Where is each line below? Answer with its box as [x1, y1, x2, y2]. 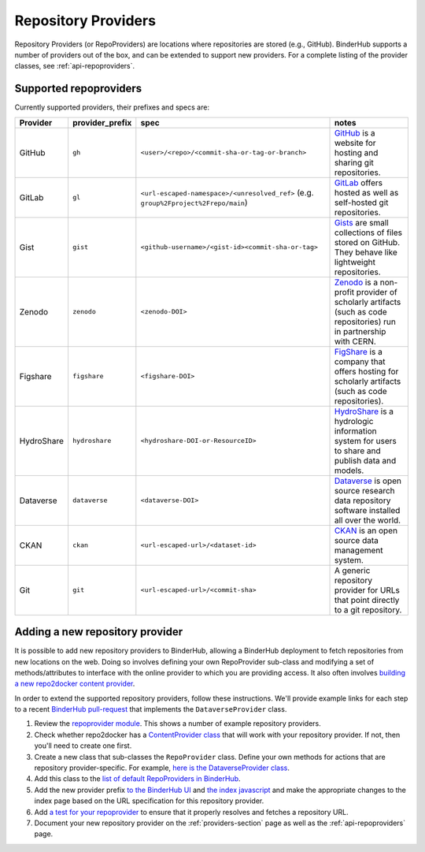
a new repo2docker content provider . [14, 679, 135, 689]
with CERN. [334, 336, 377, 347]
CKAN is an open [334, 525, 397, 536]
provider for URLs [334, 584, 401, 595]
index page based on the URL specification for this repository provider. [34, 796, 264, 805]
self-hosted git [334, 197, 389, 208]
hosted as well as [334, 187, 399, 198]
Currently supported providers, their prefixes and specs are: [14, 102, 210, 112]
